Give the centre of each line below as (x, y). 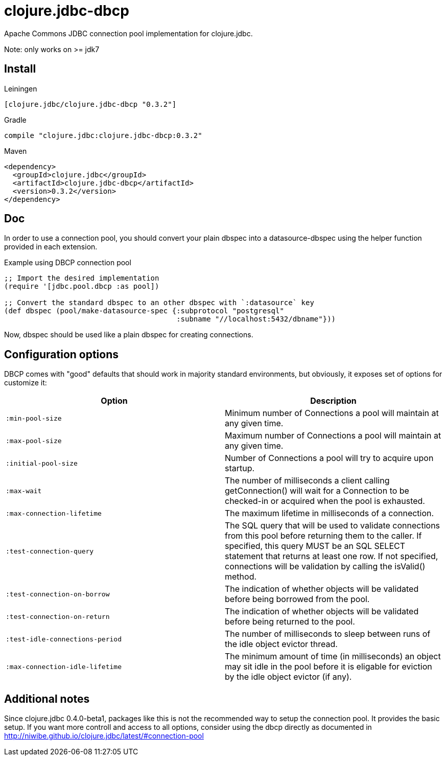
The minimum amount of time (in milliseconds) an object (333, 657)
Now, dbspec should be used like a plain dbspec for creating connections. (129, 335)
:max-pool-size (34, 441)
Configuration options (62, 354)
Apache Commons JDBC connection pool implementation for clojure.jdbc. (128, 33)
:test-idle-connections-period (64, 639)
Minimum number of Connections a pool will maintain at (332, 413)
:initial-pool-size (42, 463)
